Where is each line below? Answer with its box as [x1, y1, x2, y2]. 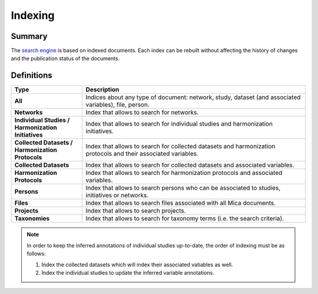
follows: [26, 250, 46, 257]
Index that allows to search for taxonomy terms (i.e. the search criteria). [85, 214, 284, 223]
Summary [11, 31, 48, 41]
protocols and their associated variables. [85, 150, 198, 158]
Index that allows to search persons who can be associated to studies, [85, 184, 281, 192]
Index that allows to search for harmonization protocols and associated [85, 169, 283, 177]
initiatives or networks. [85, 191, 149, 200]
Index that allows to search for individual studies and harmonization [85, 120, 273, 128]
